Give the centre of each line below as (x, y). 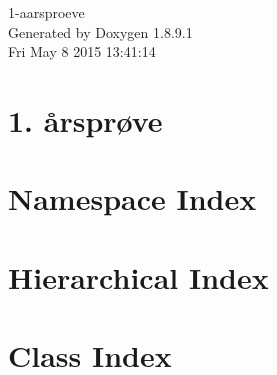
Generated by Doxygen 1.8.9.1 (100, 31)
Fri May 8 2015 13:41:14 (82, 51)
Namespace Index (132, 198)
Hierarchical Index (138, 276)
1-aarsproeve (46, 12)
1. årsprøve (85, 119)
